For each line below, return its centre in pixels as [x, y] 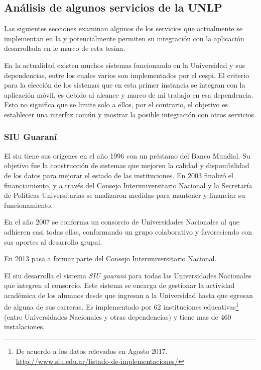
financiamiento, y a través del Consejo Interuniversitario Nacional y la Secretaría [128, 185]
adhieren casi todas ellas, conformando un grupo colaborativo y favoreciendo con [128, 231]
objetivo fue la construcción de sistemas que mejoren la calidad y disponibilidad [127, 165]
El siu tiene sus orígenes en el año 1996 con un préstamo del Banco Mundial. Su [127, 155]
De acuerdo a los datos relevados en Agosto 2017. [92, 351]
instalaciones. [25, 326]
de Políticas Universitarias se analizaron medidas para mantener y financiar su [125, 195]
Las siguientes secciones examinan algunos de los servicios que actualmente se [123, 28]
